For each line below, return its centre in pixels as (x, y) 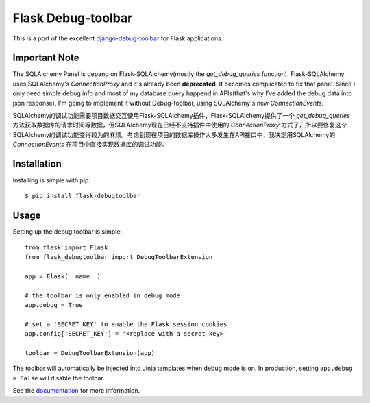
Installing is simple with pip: (51, 180)
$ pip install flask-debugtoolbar (83, 196)
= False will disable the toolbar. (59, 378)
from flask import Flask (66, 247)
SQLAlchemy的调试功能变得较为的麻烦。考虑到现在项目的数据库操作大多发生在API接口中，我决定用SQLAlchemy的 (174, 134)
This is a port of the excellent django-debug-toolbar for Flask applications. (118, 38)
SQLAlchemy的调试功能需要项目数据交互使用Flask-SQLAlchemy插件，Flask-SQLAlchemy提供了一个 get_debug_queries (182, 116)
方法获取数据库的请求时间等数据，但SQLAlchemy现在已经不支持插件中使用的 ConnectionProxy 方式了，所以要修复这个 (180, 125)
